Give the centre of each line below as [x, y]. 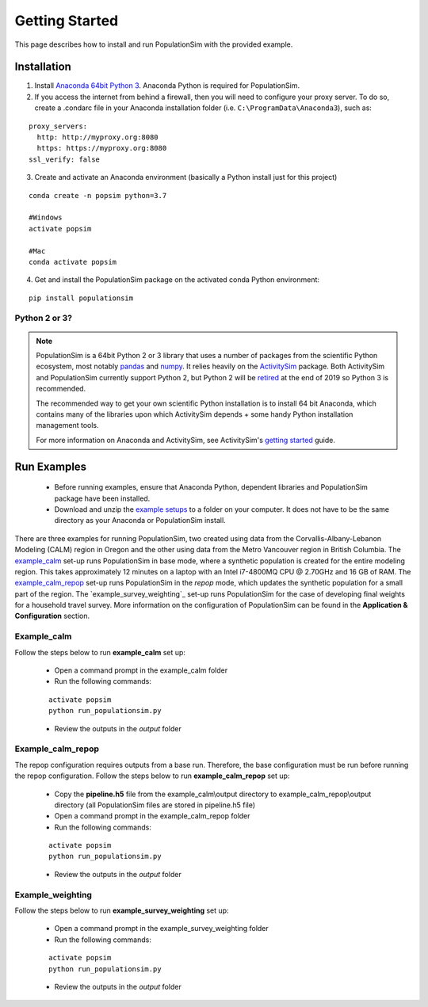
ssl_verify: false [65, 159]
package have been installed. [102, 498]
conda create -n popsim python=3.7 [98, 195]
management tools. [67, 425]
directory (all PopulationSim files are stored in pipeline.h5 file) [155, 805]
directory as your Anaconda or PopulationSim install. [140, 521]
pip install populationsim [81, 298]
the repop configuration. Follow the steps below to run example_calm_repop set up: [152, 776]
